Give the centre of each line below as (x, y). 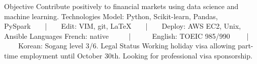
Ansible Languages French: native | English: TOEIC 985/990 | (126, 36)
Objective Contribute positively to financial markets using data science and (121, 6)
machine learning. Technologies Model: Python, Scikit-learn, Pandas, (111, 16)
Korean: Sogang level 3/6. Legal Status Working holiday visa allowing (127, 46)
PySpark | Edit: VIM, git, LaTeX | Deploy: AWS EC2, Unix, (123, 26)
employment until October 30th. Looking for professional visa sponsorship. (136, 55)
